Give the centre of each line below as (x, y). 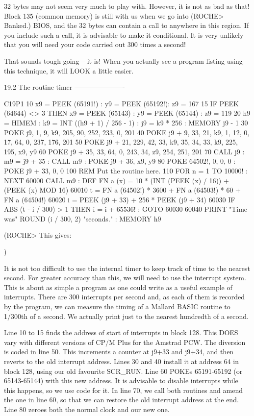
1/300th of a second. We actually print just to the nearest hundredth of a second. (126, 316)
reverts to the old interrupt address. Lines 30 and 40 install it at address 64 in (121, 361)
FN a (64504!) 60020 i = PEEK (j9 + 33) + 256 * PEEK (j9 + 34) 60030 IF (120, 199)
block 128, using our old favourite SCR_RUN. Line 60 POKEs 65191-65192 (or (123, 371)
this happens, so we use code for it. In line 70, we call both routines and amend (123, 390)
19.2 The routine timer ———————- (64, 87)
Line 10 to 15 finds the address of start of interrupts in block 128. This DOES (121, 332)
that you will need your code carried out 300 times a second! (95, 44)
